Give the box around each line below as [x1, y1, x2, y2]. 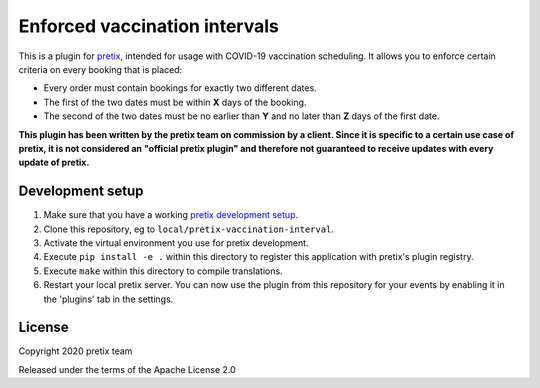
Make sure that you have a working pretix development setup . [43, 209, 299, 221]
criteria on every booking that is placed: [18, 63, 183, 75]
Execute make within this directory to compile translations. [43, 265, 284, 277]
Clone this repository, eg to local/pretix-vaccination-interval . [43, 223, 335, 235]
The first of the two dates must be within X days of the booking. [43, 96, 307, 108]
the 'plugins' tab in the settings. [43, 293, 174, 305]
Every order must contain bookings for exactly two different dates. [43, 82, 317, 94]
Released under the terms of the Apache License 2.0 [18, 363, 237, 375]
